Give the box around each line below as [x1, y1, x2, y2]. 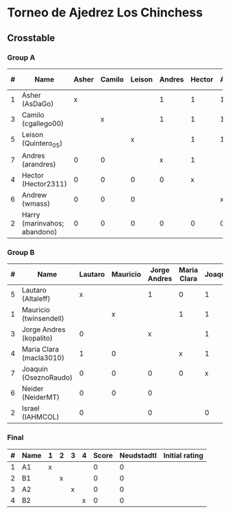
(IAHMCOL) [21, 413, 60, 422]
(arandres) [21, 160, 56, 169]
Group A [7, 53, 36, 62]
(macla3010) [21, 353, 65, 363]
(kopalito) [21, 334, 53, 343]
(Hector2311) [21, 180, 67, 189]
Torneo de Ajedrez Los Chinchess [7, 5, 203, 21]
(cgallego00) [21, 119, 64, 128]
